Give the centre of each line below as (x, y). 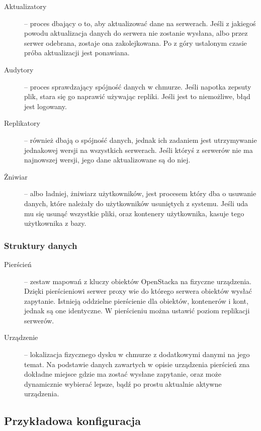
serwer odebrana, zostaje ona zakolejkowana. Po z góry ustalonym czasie (136, 42)
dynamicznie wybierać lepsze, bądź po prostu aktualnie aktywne (123, 383)
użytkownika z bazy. (55, 223)
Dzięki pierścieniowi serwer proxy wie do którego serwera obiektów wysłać (138, 291)
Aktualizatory (25, 6)
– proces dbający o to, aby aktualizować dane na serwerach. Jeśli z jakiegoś (140, 23)
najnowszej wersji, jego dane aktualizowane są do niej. (107, 160)
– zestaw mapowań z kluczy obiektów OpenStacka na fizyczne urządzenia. (138, 281)
